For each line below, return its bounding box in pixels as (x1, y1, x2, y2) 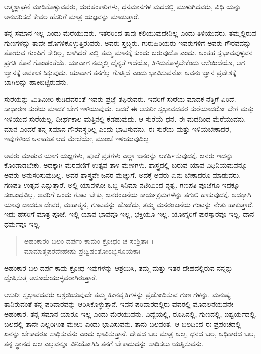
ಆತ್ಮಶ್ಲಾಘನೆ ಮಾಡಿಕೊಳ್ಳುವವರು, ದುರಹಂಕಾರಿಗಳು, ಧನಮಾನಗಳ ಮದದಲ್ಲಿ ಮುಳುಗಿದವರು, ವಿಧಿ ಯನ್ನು (4, 1, 241, 11)
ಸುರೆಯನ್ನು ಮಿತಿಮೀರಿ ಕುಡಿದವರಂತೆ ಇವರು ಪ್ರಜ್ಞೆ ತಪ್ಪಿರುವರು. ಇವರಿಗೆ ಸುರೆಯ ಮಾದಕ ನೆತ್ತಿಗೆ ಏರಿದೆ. (4, 93, 236, 104)
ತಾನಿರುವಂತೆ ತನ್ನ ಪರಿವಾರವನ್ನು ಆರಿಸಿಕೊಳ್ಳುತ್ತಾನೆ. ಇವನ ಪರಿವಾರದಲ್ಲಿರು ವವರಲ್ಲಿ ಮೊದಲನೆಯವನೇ (4, 299, 234, 309)
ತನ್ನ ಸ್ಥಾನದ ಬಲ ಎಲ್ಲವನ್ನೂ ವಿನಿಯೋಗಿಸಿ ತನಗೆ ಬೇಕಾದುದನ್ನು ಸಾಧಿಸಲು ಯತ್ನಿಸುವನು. (4, 338, 204, 348)
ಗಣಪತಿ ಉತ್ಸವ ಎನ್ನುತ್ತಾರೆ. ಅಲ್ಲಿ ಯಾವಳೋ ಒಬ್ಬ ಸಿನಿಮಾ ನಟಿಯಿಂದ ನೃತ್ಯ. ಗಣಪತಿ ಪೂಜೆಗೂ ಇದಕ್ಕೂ (4, 179, 240, 190)
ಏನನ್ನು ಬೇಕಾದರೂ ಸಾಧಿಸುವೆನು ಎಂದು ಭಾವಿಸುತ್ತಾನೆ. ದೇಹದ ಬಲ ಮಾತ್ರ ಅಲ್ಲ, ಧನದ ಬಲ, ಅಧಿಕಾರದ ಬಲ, (4, 328, 256, 339)
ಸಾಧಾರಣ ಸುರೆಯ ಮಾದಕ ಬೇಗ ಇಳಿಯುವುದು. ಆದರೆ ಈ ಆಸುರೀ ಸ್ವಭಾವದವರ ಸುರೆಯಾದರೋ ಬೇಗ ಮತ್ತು (4, 103, 254, 114)
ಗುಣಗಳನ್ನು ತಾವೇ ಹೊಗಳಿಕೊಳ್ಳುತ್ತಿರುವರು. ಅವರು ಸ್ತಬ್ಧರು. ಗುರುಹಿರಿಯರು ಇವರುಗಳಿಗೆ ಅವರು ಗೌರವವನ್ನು (4, 37, 251, 48)
